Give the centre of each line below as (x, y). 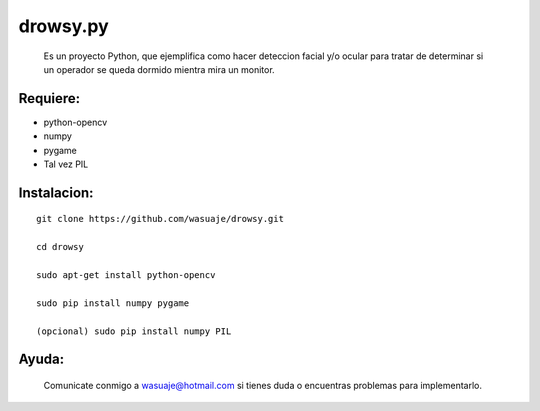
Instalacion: (56, 192)
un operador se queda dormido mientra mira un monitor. (159, 69)
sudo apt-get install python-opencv (126, 274)
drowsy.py (63, 26)
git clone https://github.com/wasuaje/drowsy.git (160, 219)
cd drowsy (60, 247)
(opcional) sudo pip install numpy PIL (134, 331)
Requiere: (49, 98)
